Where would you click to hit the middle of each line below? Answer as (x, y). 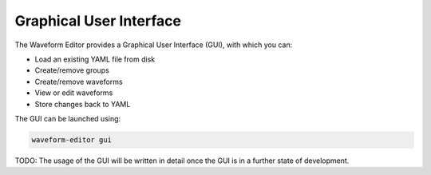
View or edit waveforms (74, 93)
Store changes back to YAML (83, 104)
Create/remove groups (72, 70)
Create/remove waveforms (79, 82)
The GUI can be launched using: (68, 118)
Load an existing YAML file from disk (95, 59)
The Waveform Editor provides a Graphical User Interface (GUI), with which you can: (154, 45)
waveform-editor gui (71, 139)
